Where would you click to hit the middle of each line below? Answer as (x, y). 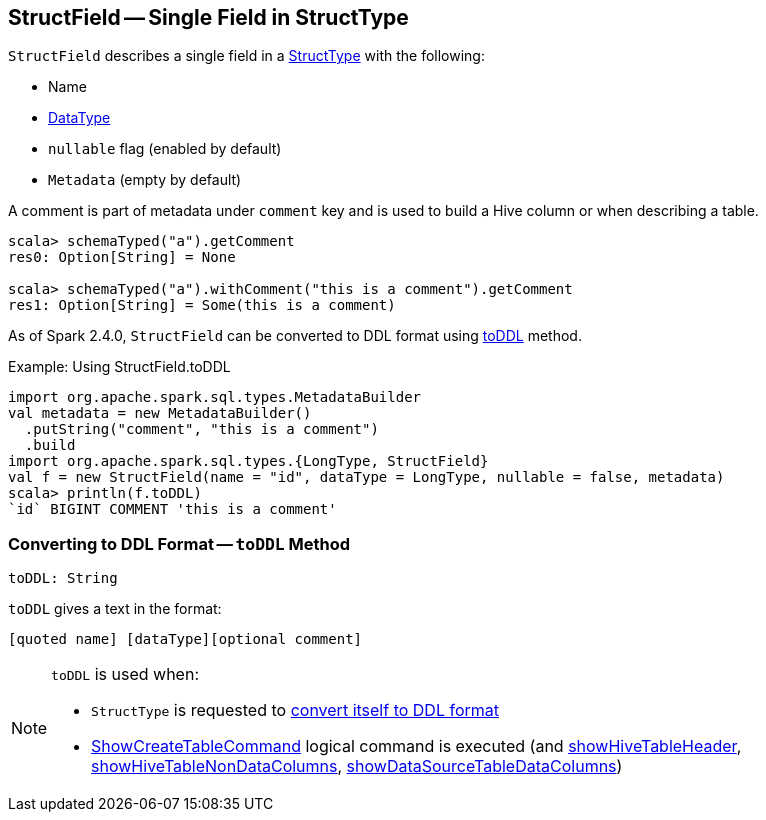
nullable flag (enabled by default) (165, 149)
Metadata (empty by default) (145, 180)
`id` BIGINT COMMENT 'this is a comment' (172, 509)
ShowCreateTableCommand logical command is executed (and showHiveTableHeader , (416, 746)
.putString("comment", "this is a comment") (201, 429)
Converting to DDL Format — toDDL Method (179, 543)
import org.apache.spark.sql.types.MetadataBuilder (215, 397)
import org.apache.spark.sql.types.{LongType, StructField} (248, 461)
